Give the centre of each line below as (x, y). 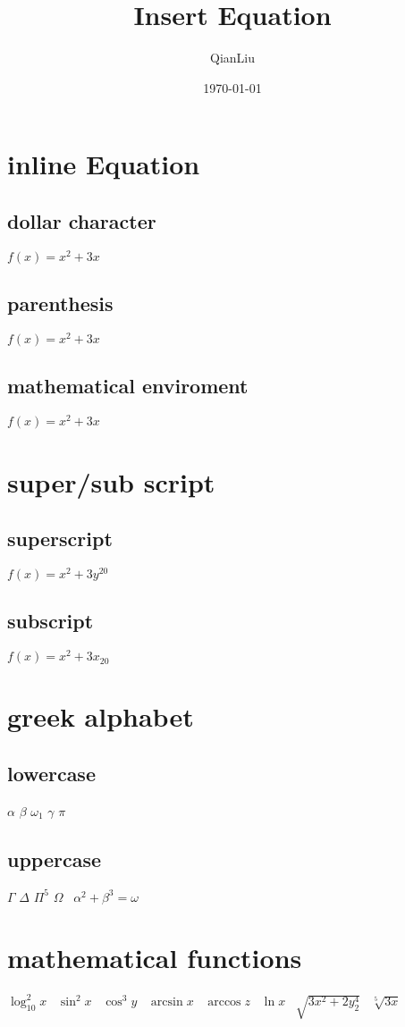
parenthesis (60, 303)
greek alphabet (101, 716)
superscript (60, 539)
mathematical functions (155, 958)
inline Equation (104, 164)
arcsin (167, 1002)
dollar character (82, 220)
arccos (224, 1002)
